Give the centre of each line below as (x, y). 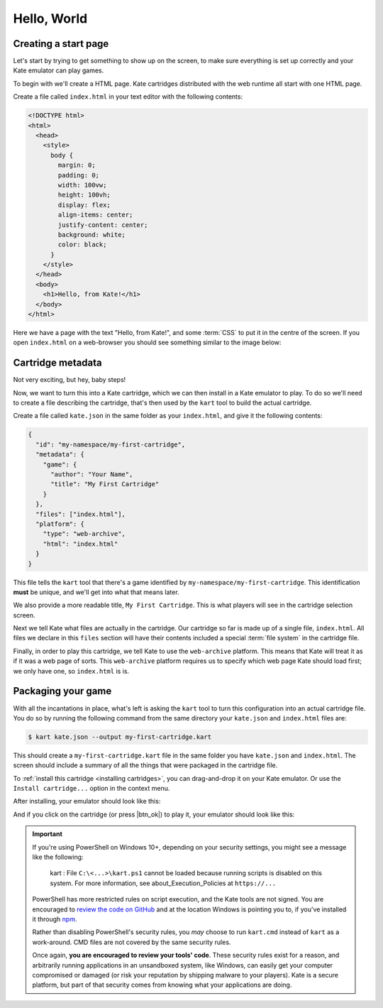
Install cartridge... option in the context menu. (91, 789)
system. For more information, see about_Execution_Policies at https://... (163, 883)
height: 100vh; (84, 195)
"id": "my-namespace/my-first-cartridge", (111, 444)
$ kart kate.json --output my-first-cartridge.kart (120, 737)
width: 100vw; (82, 185)
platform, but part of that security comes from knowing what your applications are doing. (162, 985)
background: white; (91, 235)
